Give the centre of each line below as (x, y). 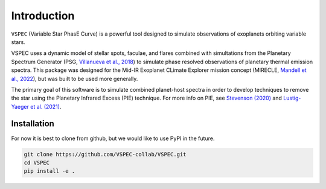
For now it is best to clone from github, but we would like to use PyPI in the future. (113, 138)
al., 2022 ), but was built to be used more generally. (75, 78)
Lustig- (292, 98)
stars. (18, 42)
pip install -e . (50, 171)
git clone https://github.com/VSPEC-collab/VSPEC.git (105, 154)
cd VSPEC (37, 162)
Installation (33, 124)
